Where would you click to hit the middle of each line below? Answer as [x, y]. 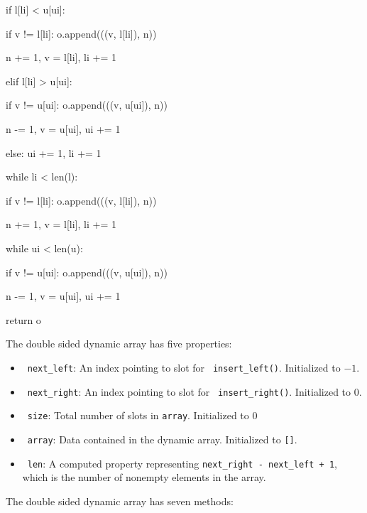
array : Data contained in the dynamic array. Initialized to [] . [162, 439]
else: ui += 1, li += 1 [54, 152]
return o [23, 319]
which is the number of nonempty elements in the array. [144, 477]
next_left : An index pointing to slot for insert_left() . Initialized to [184, 367]
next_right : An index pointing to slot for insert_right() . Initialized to [189, 391]
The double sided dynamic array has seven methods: [120, 501]
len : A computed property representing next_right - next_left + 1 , [182, 463]
